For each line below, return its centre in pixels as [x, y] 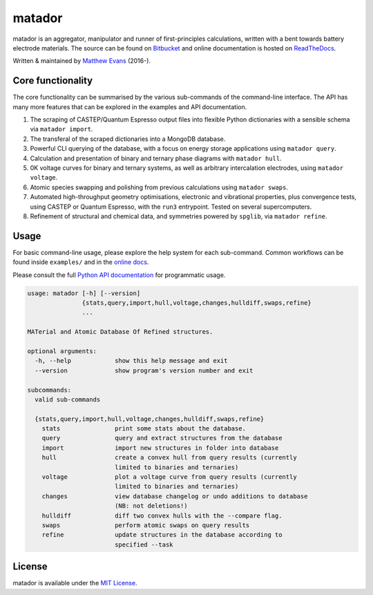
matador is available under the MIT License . [75, 583]
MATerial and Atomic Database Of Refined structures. [120, 332]
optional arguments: [62, 351]
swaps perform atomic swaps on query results [146, 525]
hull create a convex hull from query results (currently [169, 457]
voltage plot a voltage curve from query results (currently [169, 477]
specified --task [144, 545]
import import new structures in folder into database [160, 448]
